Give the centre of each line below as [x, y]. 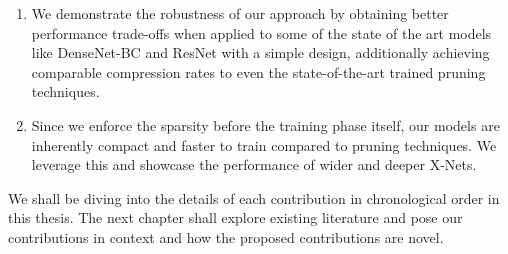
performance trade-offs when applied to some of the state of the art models [261, 32]
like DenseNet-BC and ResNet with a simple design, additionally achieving [260, 52]
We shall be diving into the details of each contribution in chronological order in [254, 197]
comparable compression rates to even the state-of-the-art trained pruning [258, 71]
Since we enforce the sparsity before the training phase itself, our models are [265, 124]
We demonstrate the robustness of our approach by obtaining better [240, 13]
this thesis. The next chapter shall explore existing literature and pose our [235, 217]
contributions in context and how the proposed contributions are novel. [226, 236]
